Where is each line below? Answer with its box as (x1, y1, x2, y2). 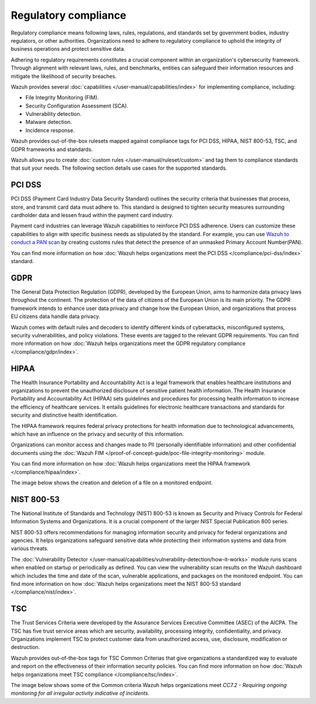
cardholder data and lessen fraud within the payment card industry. (11, 212, 174, 219)
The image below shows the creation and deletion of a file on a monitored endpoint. (11, 479, 213, 486)
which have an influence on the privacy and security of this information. (11, 430, 184, 437)
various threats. (11, 545, 49, 552)
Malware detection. (25, 119, 73, 126)
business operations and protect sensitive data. (11, 46, 126, 53)
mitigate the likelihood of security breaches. (11, 73, 117, 80)
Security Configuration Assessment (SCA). (25, 102, 129, 109)
